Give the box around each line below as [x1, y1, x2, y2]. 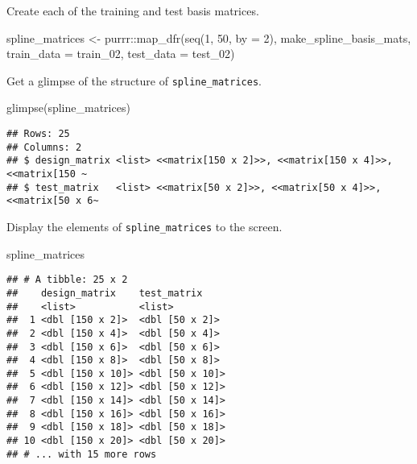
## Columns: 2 [6, 141, 82, 153]
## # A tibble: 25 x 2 [6, 274, 128, 286]
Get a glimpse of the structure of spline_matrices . [6, 72, 262, 89]
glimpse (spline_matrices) [6, 99, 130, 116]
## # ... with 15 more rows [6, 448, 157, 460]
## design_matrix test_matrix [6, 287, 203, 299]
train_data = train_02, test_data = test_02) [6, 45, 235, 62]
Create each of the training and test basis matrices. [6, 2, 259, 19]
